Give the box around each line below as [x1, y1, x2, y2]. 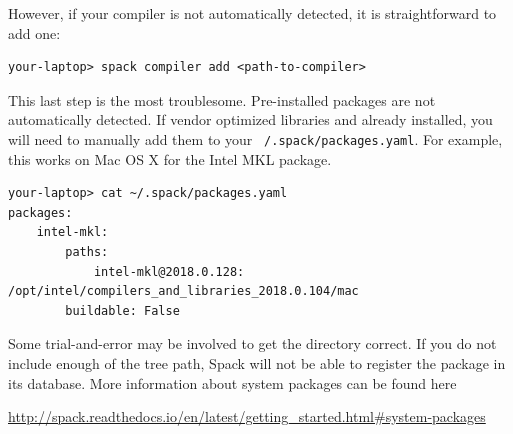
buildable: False [65, 303, 180, 318]
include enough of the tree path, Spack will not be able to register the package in [8, 352, 506, 373]
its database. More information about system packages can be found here [8, 372, 457, 393]
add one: [8, 22, 61, 43]
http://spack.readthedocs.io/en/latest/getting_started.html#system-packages [8, 406, 486, 427]
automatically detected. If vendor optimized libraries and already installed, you [8, 109, 493, 130]
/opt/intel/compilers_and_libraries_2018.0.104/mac [8, 284, 359, 299]
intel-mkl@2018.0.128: [93, 264, 245, 279]
